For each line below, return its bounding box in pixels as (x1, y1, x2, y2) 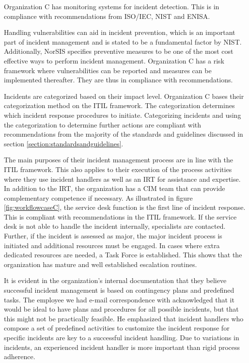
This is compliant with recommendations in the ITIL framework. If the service (4, 211, 237, 221)
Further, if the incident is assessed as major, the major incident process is (4, 231, 222, 241)
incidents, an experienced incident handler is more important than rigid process (4, 342, 240, 352)
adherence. (4, 351, 35, 362)
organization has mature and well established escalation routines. (4, 259, 197, 269)
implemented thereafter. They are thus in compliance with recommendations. (4, 75, 233, 85)
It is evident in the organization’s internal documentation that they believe (4, 275, 227, 285)
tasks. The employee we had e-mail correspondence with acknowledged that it (4, 294, 234, 304)
